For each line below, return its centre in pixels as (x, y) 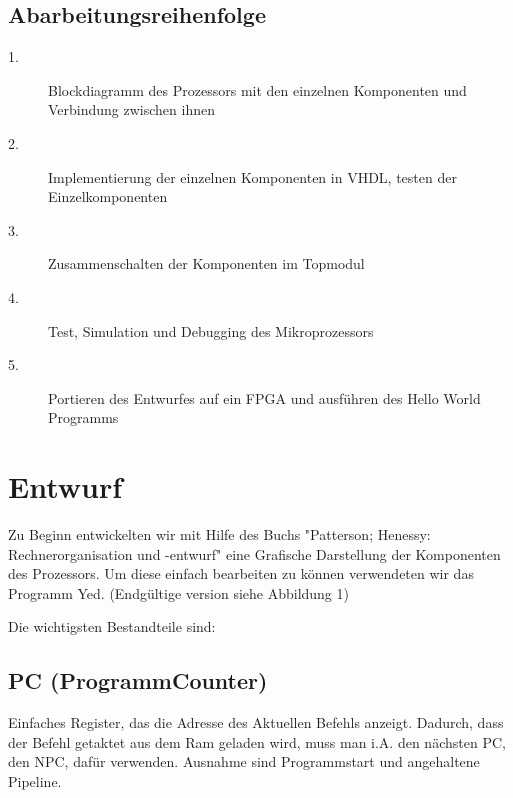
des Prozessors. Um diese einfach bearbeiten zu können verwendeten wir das (241, 573)
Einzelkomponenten (108, 196)
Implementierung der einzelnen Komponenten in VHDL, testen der (252, 176)
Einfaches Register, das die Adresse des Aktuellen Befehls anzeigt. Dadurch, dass (256, 722)
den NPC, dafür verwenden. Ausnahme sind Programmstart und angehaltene (244, 761)
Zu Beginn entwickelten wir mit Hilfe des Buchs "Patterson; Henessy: (219, 534)
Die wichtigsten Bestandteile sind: (112, 626)
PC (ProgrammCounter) (138, 680)
